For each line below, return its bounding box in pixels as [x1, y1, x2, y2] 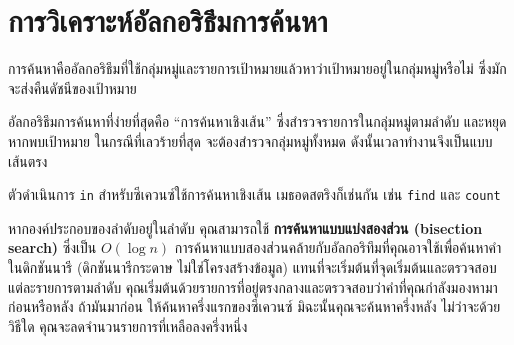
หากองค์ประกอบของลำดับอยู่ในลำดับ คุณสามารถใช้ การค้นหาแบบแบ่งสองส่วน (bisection [8, 217, 483, 238]
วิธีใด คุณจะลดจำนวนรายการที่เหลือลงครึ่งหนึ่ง [8, 315, 248, 336]
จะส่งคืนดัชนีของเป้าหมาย [8, 77, 137, 98]
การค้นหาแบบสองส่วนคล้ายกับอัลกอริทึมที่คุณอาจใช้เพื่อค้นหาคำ [174, 237, 502, 258]
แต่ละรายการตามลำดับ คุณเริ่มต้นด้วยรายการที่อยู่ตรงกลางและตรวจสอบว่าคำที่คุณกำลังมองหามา [8, 276, 498, 297]
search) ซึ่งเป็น [8, 237, 97, 258]
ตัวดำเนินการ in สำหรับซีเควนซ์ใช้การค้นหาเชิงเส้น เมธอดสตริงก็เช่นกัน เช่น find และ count [8, 184, 501, 205]
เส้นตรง [8, 150, 48, 171]
